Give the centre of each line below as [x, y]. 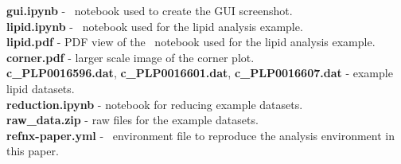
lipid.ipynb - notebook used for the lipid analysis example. [155, 26]
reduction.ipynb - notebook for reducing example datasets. [155, 104]
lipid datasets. [41, 88]
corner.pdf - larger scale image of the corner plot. [130, 57]
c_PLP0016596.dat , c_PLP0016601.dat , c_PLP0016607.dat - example [200, 73]
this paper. [33, 151]
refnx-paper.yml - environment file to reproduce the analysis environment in [200, 135]
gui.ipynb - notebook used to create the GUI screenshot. [150, 10]
